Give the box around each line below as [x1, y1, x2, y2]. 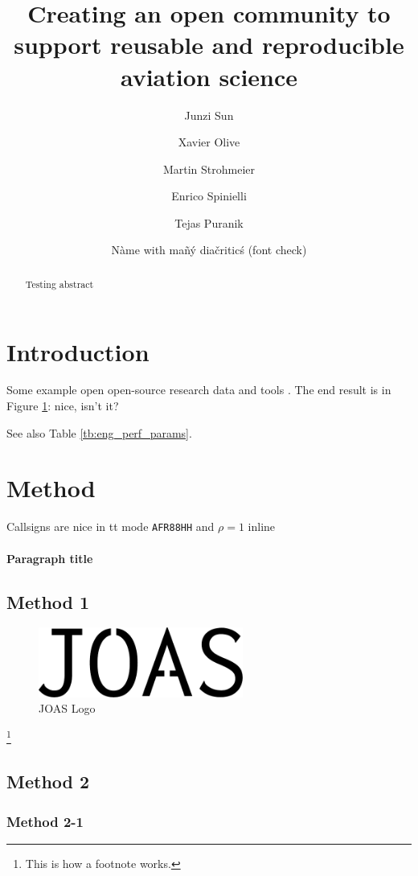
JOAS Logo [39, 700, 96, 717]
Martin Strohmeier [162, 160, 256, 177]
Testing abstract [25, 277, 94, 290]
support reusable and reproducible [14, 28, 404, 61]
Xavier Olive [178, 134, 240, 150]
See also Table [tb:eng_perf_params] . [6, 424, 192, 441]
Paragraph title [6, 549, 93, 566]
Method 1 [6, 589, 90, 614]
